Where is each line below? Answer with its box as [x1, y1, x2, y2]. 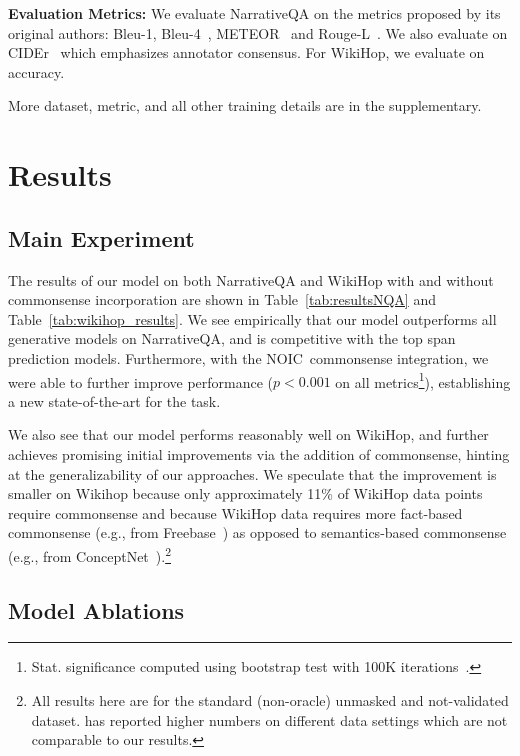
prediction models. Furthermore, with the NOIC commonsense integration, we [8, 347, 489, 368]
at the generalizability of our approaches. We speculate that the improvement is [8, 463, 497, 484]
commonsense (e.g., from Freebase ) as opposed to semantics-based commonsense [8, 522, 507, 543]
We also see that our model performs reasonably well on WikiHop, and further [8, 424, 489, 445]
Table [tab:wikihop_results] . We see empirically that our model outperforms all [8, 308, 497, 329]
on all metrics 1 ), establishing [335, 368, 511, 392]
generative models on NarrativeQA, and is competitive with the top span [8, 328, 456, 349]
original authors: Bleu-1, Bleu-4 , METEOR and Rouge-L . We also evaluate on [8, 22, 508, 43]
